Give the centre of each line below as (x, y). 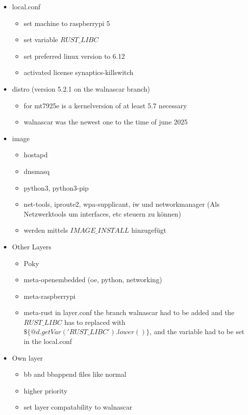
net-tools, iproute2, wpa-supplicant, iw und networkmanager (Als (122, 204)
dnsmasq (37, 171)
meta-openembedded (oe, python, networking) (93, 280)
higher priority (46, 390)
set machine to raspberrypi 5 (67, 23)
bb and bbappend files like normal (75, 374)
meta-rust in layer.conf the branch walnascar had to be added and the (129, 312)
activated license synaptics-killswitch (79, 72)
